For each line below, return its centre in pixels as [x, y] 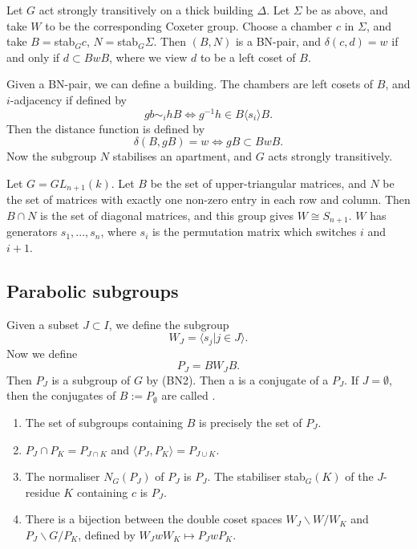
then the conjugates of [61, 395]
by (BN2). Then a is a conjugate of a [237, 379]
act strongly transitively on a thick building [146, 10]
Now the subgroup [52, 156]
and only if [33, 57]
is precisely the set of [251, 422]
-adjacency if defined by [68, 99]
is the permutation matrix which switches [254, 232]
